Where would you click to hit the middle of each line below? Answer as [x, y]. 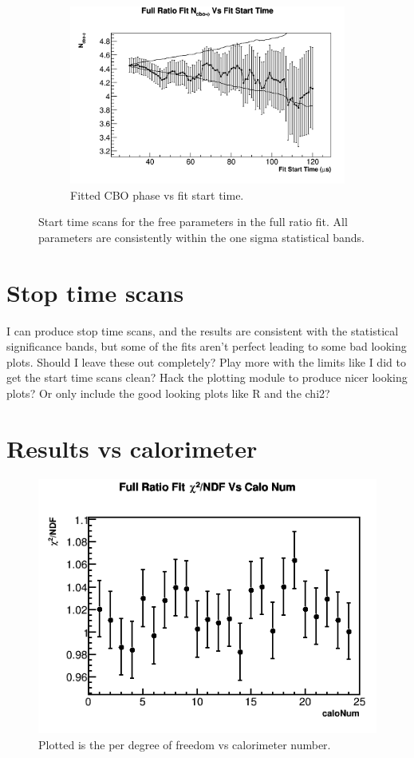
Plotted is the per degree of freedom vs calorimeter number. [185, 744]
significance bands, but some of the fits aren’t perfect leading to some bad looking [207, 346]
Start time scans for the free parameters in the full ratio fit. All [193, 222]
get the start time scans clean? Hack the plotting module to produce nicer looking [207, 377]
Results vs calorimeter [132, 448]
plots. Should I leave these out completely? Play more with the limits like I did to [206, 361]
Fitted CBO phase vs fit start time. [157, 194]
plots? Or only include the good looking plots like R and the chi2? [168, 393]
